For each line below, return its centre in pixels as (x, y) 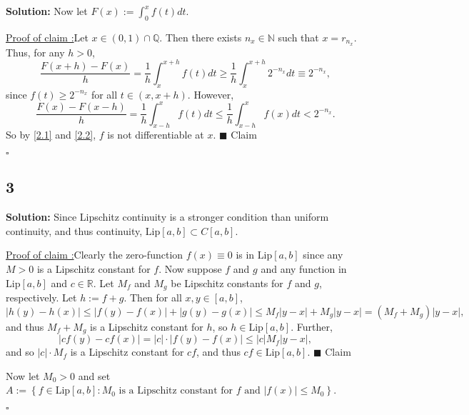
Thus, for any (35, 52)
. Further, (312, 326)
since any (323, 255)
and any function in (304, 269)
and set (94, 375)
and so (20, 352)
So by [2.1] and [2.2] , (51, 135)
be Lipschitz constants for (227, 282)
